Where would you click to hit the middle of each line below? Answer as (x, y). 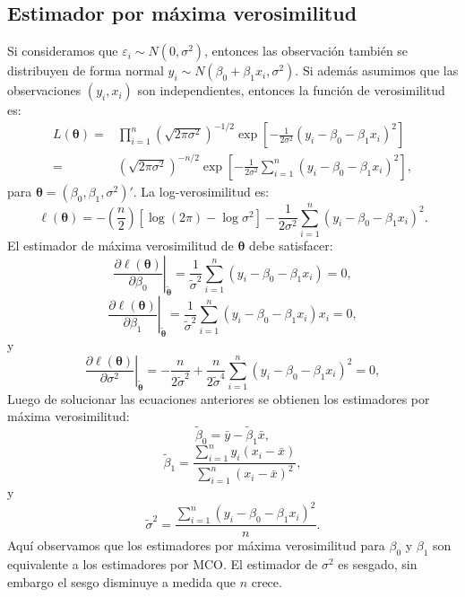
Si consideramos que (63, 51)
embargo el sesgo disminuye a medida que (121, 581)
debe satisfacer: (291, 245)
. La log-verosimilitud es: (201, 191)
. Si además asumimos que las (377, 70)
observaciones (44, 90)
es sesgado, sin (378, 564)
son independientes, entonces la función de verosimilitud (291, 90)
